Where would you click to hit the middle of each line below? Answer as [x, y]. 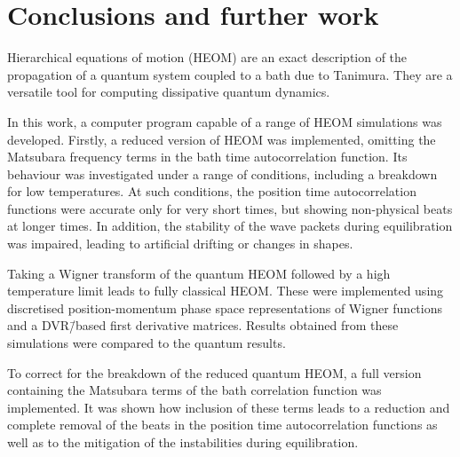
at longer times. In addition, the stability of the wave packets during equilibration [230, 226]
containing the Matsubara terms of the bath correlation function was [194, 390]
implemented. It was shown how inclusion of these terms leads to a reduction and [229, 407]
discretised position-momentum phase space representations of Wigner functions [225, 307]
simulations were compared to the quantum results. [147, 343]
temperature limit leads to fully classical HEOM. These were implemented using [226, 291]
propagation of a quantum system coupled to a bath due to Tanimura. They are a [230, 74]
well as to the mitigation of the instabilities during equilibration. [183, 442]
